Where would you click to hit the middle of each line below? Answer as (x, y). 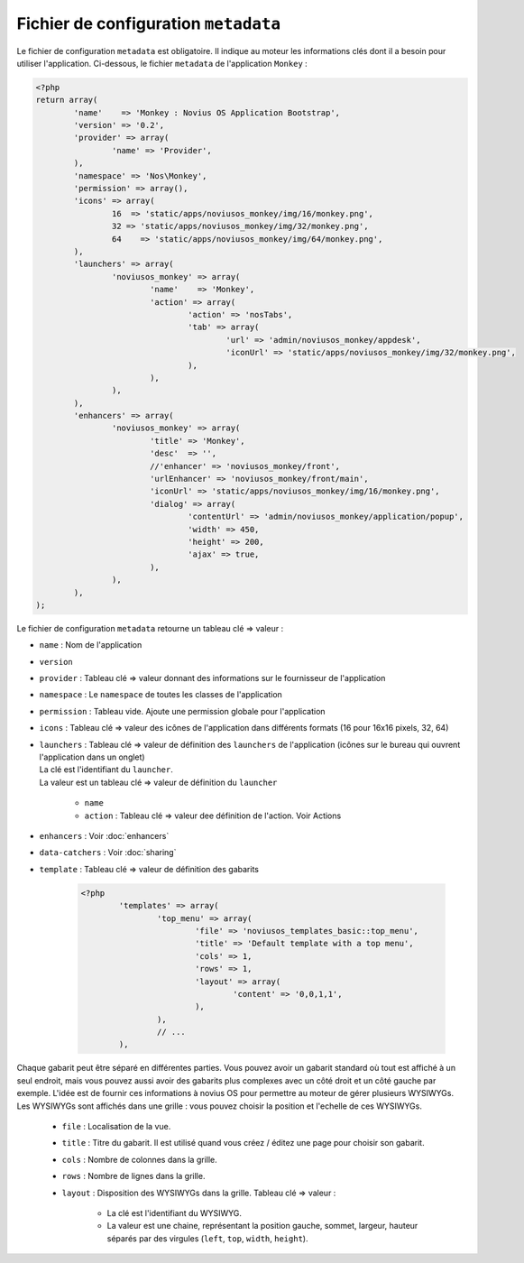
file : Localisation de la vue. (116, 1126)
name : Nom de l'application (91, 645)
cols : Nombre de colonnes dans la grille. (140, 1159)
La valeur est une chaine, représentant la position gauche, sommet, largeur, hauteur (262, 1226)
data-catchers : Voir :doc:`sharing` (108, 853)
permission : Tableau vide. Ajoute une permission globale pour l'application (182, 711)
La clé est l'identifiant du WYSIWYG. (175, 1212)
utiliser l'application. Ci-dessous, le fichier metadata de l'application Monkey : (162, 63)
